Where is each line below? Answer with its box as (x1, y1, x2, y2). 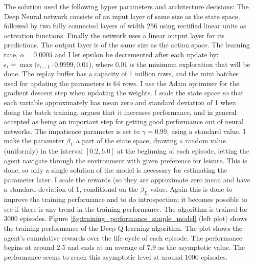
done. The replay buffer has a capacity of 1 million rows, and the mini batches (4, 68, 239, 79)
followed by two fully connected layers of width (4, 21, 145, 31)
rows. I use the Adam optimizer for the (122, 78, 239, 88)
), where (89, 59, 114, 69)
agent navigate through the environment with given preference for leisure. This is (4, 155, 247, 165)
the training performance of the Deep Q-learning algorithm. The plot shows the (4, 223, 243, 233)
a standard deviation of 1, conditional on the (4, 184, 138, 194)
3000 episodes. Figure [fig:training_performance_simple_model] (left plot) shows (4, 213, 248, 223)
